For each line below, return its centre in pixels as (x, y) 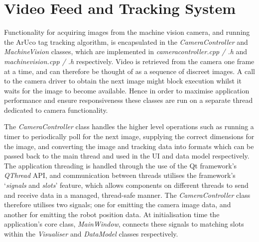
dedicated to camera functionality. (56, 110)
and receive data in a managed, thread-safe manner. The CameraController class (127, 195)
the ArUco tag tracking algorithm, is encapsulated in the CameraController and (126, 41)
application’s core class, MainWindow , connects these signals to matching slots (124, 224)
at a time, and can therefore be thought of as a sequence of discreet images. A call (129, 71)
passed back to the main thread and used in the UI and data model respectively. (127, 156)
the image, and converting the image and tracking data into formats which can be (129, 146)
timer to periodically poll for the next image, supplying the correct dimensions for (129, 136)
